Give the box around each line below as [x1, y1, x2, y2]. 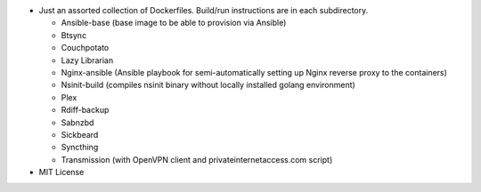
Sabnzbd [61, 116, 94, 128]
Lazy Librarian [61, 54, 114, 66]
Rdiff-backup [61, 105, 110, 116]
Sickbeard [61, 129, 99, 140]
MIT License [38, 167, 85, 178]
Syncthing [61, 142, 99, 153]
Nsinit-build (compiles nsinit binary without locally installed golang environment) [61, 80, 355, 91]
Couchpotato [61, 43, 110, 53]
